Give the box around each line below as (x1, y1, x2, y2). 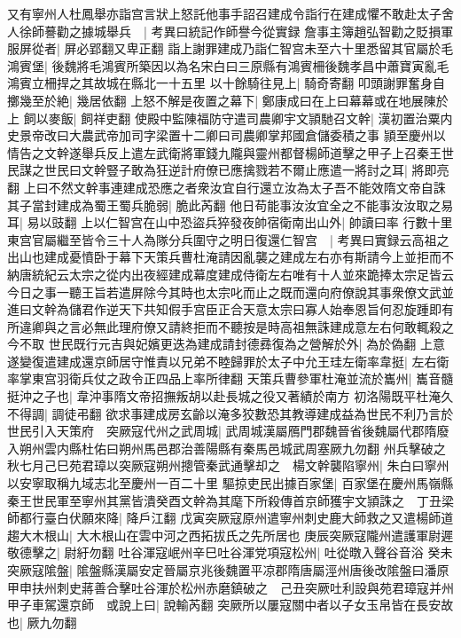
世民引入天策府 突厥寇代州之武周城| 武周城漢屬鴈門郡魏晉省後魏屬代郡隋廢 (7, 421, 449, 440)
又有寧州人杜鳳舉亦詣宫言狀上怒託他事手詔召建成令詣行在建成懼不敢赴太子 (7, 4, 441, 22)
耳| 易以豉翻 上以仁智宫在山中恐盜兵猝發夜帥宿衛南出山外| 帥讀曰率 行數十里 (7, 213, 453, 232)
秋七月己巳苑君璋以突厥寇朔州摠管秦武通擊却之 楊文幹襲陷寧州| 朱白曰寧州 (7, 456, 449, 475)
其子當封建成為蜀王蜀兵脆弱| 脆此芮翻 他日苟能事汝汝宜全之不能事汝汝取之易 (7, 195, 454, 214)
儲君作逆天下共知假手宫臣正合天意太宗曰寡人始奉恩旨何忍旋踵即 (68, 300, 441, 319)
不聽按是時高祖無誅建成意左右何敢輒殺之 (217, 317, 454, 335)
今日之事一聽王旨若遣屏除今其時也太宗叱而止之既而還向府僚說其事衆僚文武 (7, 282, 441, 301)
